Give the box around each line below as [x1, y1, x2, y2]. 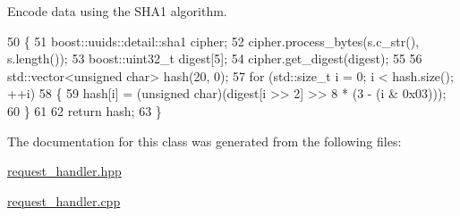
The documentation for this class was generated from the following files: [7, 131, 402, 150]
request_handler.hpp [7, 162, 122, 180]
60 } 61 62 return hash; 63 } [7, 101, 162, 120]
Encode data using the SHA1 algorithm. [7, 2, 227, 20]
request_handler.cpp [7, 191, 121, 210]
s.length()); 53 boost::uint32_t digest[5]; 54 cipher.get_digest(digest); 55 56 [7, 49, 422, 68]
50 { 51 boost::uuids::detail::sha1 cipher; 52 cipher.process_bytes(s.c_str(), [7, 31, 420, 50]
